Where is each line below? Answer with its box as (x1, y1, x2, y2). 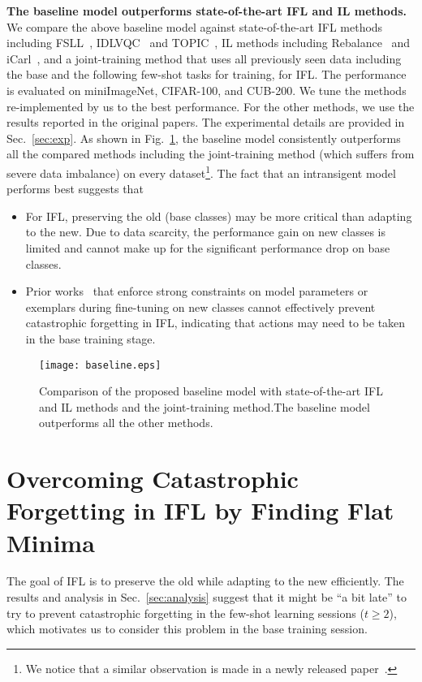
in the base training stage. (25, 330, 156, 347)
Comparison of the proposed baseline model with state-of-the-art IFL (39, 382, 383, 399)
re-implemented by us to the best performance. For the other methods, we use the (6, 97, 415, 114)
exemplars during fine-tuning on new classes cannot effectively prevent (25, 298, 376, 315)
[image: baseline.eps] (39, 359, 161, 371)
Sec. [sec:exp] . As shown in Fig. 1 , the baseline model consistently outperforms (6, 129, 401, 146)
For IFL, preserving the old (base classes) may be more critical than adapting (25, 207, 412, 224)
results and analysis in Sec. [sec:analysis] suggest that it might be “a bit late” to (6, 589, 407, 606)
